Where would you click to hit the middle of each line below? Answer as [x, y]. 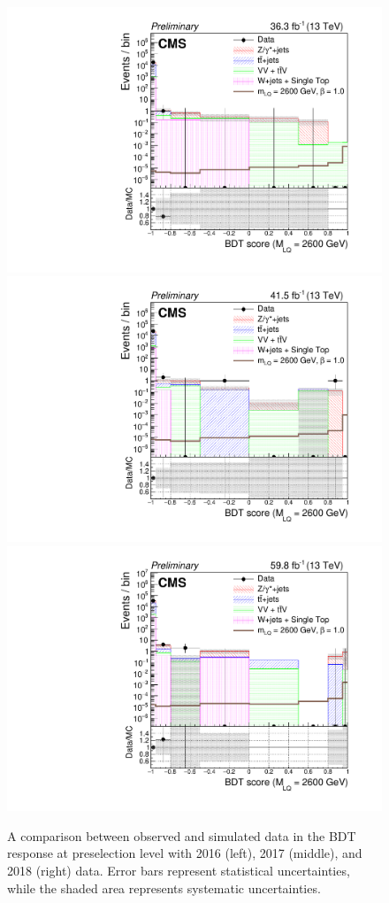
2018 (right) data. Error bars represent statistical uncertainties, [179, 870]
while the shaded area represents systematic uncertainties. [164, 888]
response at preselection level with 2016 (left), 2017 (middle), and [185, 853]
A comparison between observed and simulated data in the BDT [182, 835]
